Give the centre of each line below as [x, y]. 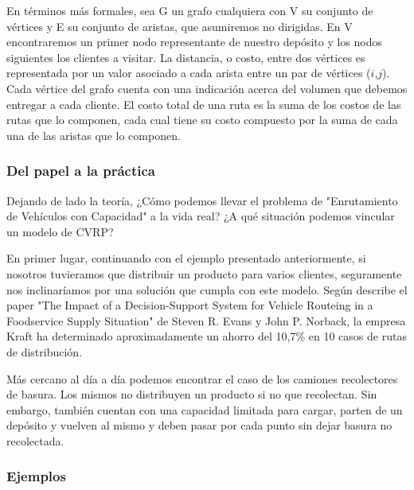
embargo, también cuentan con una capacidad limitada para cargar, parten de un [205, 409]
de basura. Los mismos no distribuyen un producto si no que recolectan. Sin [192, 394]
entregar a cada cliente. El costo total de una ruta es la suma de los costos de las [204, 104]
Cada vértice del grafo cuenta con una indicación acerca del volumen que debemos [207, 88]
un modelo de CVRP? [60, 231]
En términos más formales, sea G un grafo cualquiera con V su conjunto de [190, 10]
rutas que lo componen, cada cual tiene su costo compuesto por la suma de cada [202, 120]
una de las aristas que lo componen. [94, 135]
